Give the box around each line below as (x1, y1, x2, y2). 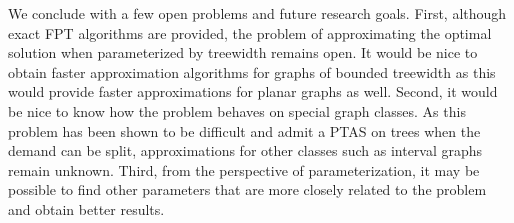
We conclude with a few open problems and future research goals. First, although (8, 3, 507, 23)
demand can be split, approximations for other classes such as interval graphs (8, 140, 483, 161)
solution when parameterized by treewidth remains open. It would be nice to (8, 42, 478, 63)
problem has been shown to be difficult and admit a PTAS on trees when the (8, 120, 481, 141)
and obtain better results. (8, 198, 165, 219)
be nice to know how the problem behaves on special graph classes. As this (8, 100, 466, 121)
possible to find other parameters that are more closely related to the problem (8, 179, 487, 200)
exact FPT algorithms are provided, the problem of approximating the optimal (8, 22, 492, 43)
